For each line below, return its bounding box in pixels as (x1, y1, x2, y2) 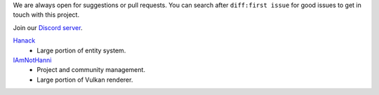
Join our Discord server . (13, 23, 83, 31)
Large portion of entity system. (36, 46, 126, 54)
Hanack (13, 36, 36, 45)
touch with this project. (13, 10, 80, 19)
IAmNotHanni (13, 56, 52, 64)
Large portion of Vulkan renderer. (36, 75, 133, 84)
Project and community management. (36, 66, 145, 74)
